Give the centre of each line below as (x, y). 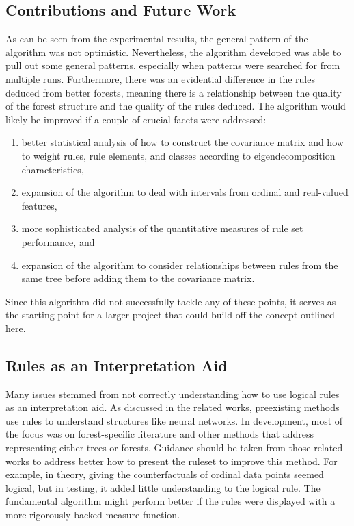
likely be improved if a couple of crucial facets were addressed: (136, 119)
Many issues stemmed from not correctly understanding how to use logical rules (173, 393)
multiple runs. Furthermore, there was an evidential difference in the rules (160, 78)
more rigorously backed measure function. (93, 515)
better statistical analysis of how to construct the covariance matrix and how (182, 142)
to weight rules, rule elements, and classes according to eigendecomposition (178, 155)
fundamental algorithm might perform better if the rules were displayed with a (171, 501)
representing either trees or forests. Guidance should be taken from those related (174, 448)
